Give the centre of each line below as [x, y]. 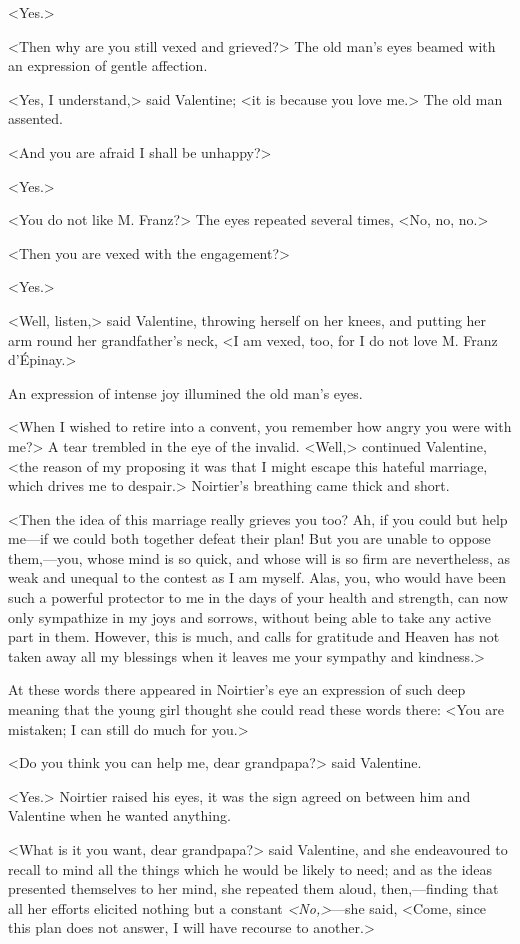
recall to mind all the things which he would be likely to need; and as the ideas [250, 868]
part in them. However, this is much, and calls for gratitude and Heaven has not [254, 636]
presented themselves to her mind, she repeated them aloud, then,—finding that [253, 888]
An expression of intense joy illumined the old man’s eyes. [185, 392]
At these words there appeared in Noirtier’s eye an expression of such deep [237, 689]
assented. [35, 118]
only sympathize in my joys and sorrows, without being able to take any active [249, 616]
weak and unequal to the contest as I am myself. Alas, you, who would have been [257, 577]
